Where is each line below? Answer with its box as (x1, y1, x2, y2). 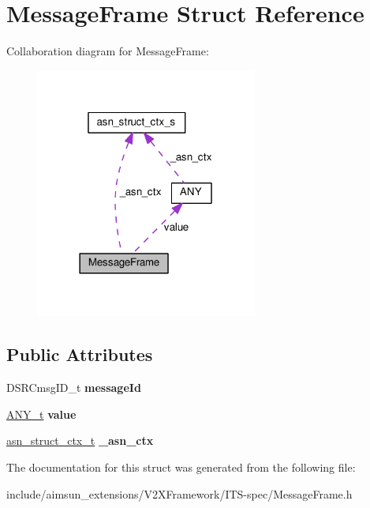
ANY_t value (6, 405, 77, 422)
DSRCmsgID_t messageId (6, 379, 141, 396)
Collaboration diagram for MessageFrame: (6, 43, 209, 59)
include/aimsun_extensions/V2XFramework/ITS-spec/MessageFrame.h (6, 485, 353, 502)
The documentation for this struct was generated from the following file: (6, 458, 356, 475)
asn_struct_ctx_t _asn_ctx (6, 432, 154, 449)
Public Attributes (6, 342, 153, 367)
